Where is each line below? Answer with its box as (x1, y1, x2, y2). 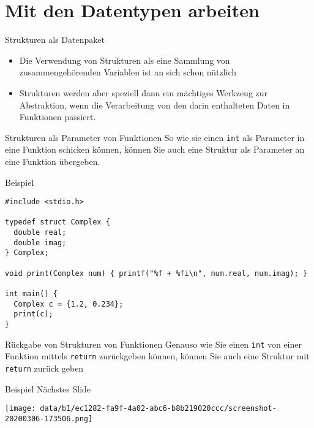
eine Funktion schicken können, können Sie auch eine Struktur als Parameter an (5, 143, 305, 156)
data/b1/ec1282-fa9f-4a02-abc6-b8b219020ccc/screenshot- (40, 404, 277, 413)
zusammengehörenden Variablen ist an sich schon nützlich (19, 66, 237, 78)
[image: (5, 404, 36, 413)
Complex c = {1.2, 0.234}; (13, 299, 124, 308)
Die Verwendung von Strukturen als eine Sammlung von (19, 53, 230, 66)
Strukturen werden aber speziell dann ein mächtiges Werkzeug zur (19, 86, 268, 99)
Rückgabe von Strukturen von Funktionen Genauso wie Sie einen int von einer (5, 337, 302, 350)
